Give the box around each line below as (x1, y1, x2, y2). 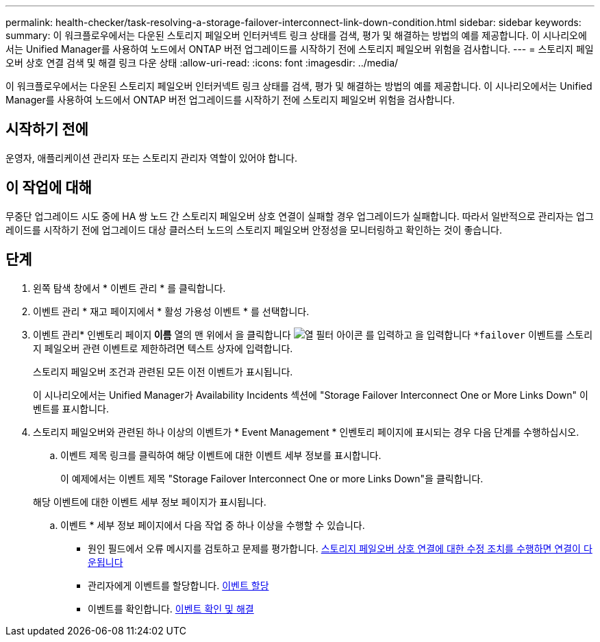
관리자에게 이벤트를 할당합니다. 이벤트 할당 (88, 579, 269, 591)
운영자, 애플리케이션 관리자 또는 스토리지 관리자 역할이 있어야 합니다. (5, 151, 297, 164)
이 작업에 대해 (5, 179, 92, 197)
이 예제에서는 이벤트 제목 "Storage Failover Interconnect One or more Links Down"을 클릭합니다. (60, 472, 484, 484)
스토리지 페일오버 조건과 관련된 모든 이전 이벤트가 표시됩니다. (33, 365, 293, 378)
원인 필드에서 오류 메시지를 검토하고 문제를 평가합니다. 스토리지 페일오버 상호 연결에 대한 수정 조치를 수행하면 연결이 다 (88, 542, 592, 554)
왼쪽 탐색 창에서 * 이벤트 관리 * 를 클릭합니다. (33, 282, 226, 294)
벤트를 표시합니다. (33, 402, 110, 415)
